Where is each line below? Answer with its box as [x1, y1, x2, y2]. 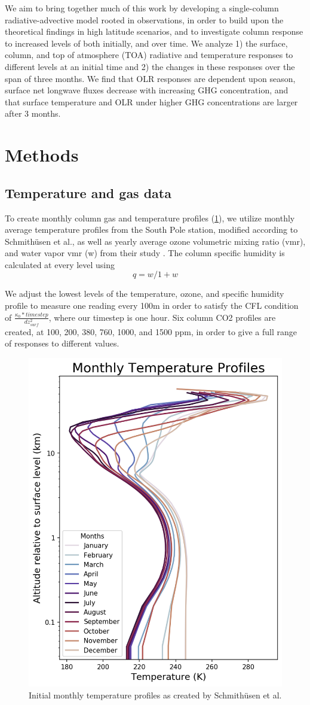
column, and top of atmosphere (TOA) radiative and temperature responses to [5, 48, 293, 61]
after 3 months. [5, 107, 61, 120]
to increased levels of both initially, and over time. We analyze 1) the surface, [5, 37, 288, 49]
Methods [5, 142, 79, 167]
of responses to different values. [5, 337, 119, 350]
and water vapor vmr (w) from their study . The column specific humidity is [5, 247, 285, 259]
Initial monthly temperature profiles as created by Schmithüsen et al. [29, 688, 282, 701]
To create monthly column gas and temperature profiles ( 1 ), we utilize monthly [5, 211, 295, 224]
